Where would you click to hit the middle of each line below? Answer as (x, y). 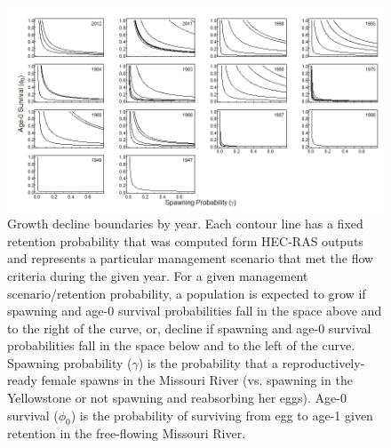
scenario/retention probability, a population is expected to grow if (187, 293)
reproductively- (323, 362)
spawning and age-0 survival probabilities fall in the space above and (195, 311)
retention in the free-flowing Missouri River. (127, 433)
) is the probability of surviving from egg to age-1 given (222, 415)
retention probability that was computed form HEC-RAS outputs (185, 240)
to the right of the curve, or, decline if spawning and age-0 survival (189, 328)
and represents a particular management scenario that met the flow (191, 258)
